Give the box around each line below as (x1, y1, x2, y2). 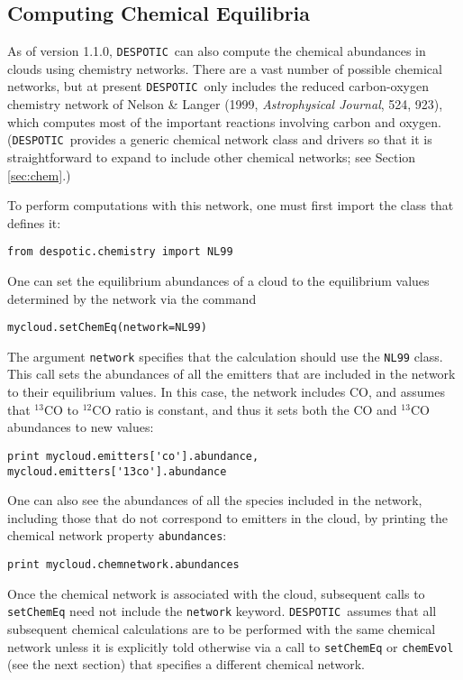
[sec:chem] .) (7, 165, 71, 184)
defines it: (7, 213, 61, 232)
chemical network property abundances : (7, 526, 227, 545)
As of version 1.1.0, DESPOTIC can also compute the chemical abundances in (7, 41, 426, 60)
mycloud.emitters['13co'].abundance (7, 464, 227, 478)
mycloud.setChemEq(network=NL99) (7, 321, 207, 335)
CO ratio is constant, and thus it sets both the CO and (92, 400, 397, 418)
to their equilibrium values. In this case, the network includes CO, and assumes (7, 382, 445, 401)
